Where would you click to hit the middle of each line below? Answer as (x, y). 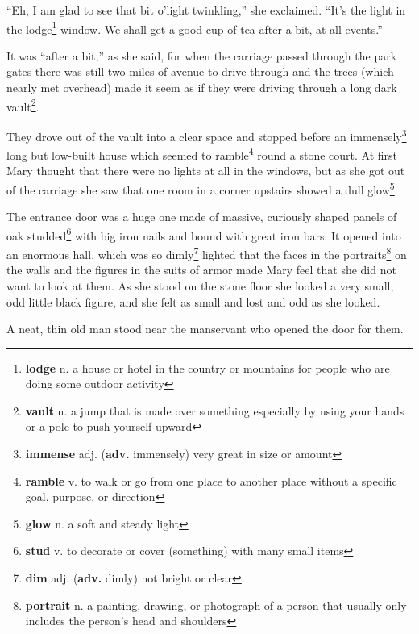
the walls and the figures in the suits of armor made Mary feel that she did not (201, 270)
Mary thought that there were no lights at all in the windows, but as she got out (206, 171)
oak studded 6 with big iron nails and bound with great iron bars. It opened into (204, 234)
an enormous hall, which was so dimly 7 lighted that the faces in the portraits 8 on (207, 253)
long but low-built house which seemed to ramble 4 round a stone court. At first (202, 154)
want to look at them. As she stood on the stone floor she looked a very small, (200, 285)
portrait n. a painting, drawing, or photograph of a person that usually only (216, 605)
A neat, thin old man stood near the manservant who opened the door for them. (205, 329)
